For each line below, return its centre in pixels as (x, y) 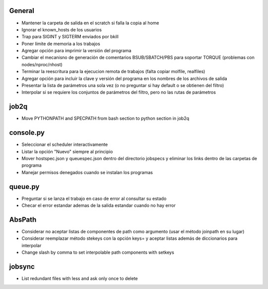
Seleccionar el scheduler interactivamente (65, 145)
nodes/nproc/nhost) (42, 64)
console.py (27, 133)
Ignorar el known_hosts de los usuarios (62, 29)
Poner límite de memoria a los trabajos (61, 44)
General (22, 11)
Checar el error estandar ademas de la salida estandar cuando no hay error (99, 205)
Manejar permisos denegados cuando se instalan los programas (87, 172)
